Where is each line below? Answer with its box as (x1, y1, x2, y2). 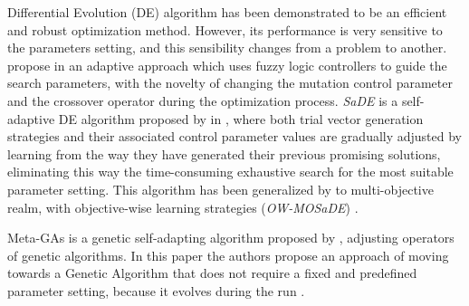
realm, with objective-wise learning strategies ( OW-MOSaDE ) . (7, 197, 359, 216)
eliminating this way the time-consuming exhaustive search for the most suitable (7, 162, 454, 181)
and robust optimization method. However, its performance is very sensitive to (7, 20, 443, 39)
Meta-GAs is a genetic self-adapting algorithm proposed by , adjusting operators (7, 228, 455, 247)
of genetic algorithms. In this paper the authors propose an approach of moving (7, 245, 449, 264)
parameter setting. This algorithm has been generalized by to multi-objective (7, 179, 434, 198)
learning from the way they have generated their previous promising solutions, (7, 144, 441, 163)
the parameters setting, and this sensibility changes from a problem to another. (7, 38, 447, 57)
